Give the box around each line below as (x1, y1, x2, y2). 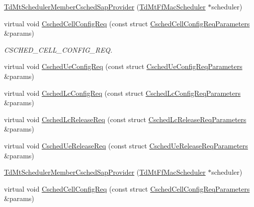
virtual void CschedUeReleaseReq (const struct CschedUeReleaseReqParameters (4, 140, 248, 150)
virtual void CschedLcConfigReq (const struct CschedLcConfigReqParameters (4, 87, 241, 98)
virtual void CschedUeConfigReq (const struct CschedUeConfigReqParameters (4, 61, 243, 71)
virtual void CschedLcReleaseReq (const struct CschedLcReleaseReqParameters (4, 114, 247, 124)
